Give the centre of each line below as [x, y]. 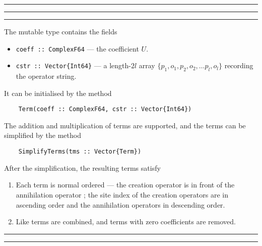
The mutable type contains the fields [61, 31]
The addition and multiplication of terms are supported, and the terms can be [125, 125]
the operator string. [46, 76]
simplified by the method [43, 135]
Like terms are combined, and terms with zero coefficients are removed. [126, 222]
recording [239, 65]
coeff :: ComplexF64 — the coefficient [77, 48]
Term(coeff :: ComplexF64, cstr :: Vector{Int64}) [105, 109]
